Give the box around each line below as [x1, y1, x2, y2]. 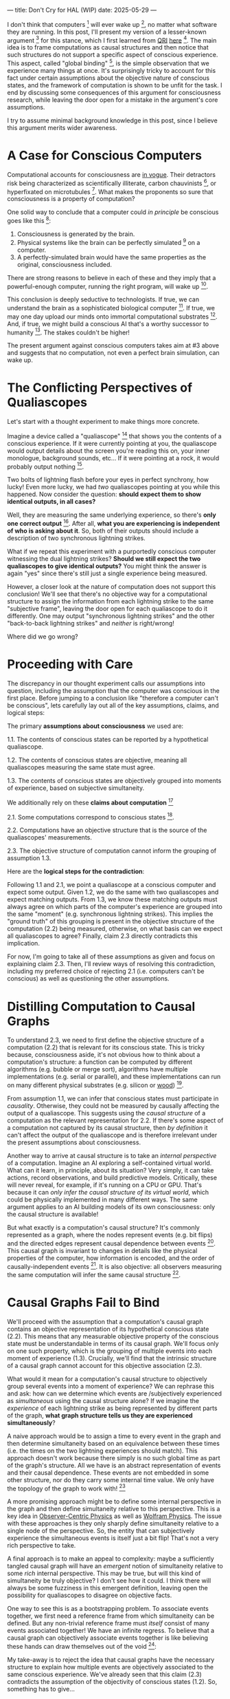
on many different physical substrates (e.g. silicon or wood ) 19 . [7, 1080, 184, 1089]
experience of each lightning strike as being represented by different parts [7, 1404, 218, 1412]
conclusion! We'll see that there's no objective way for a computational [7, 590, 207, 598]
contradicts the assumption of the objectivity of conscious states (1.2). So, [7, 1678, 218, 1686]
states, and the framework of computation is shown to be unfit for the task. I [7, 81, 222, 89]
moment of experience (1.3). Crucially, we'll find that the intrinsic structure [7, 1354, 217, 1362]
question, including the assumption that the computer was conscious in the [7, 687, 220, 694]
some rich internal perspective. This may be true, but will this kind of [7, 1569, 201, 1578]
